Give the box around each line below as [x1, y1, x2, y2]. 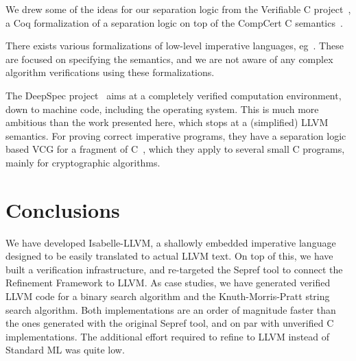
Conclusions [5, 195, 120, 223]
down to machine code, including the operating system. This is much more [5, 101, 319, 116]
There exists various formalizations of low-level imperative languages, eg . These [5, 38, 344, 53]
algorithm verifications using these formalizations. [5, 65, 215, 79]
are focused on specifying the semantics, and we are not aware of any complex [5, 51, 333, 66]
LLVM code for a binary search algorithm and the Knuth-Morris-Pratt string [5, 289, 330, 303]
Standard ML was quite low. [5, 343, 125, 357]
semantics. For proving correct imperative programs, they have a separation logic [5, 128, 346, 142]
